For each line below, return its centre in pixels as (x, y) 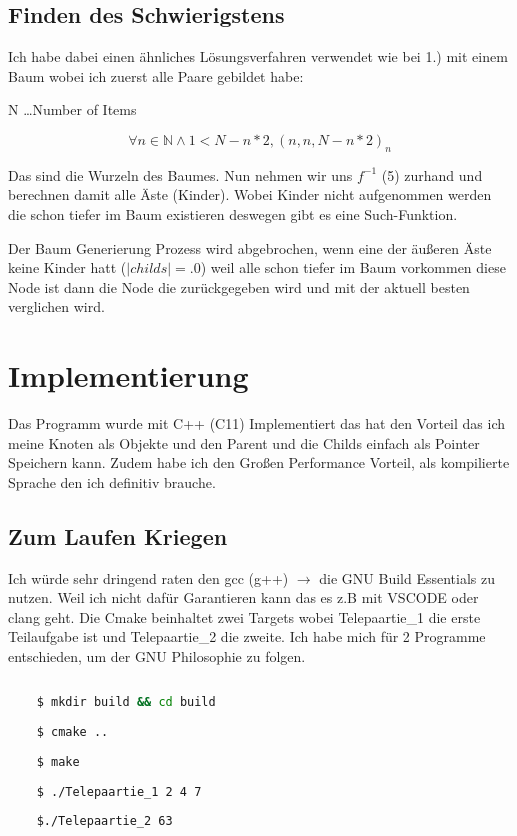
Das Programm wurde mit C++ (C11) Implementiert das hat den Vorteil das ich (257, 423)
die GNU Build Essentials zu (407, 577)
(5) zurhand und (432, 174)
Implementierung (128, 375)
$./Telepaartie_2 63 (104, 821)
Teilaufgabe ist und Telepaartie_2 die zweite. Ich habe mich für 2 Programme (247, 636)
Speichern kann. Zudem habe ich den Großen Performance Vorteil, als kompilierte (259, 462)
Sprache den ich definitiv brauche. (112, 481)
